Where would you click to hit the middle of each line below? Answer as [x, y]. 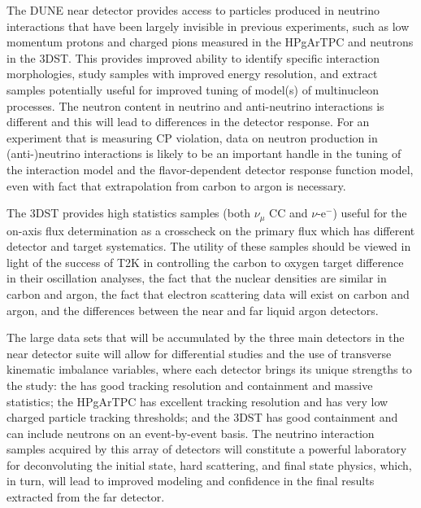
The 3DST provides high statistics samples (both [129, 213]
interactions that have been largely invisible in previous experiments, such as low [208, 26]
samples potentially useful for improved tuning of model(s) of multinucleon [193, 89]
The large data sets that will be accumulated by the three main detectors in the [206, 337]
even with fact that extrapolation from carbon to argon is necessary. [176, 185]
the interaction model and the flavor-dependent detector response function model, [210, 169]
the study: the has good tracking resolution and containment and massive [190, 385]
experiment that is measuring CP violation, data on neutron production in [192, 137]
